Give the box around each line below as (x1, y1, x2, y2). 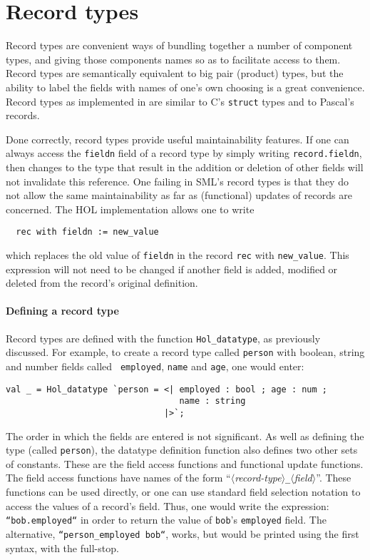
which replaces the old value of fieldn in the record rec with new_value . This (6, 248, 349, 263)
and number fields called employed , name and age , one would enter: (6, 358, 304, 373)
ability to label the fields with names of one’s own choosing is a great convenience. (6, 79, 365, 94)
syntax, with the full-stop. (6, 540, 119, 555)
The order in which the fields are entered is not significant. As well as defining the (6, 428, 364, 443)
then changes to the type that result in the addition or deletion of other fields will (6, 160, 364, 174)
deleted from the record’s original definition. (6, 275, 198, 290)
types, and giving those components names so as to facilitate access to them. (6, 51, 341, 66)
